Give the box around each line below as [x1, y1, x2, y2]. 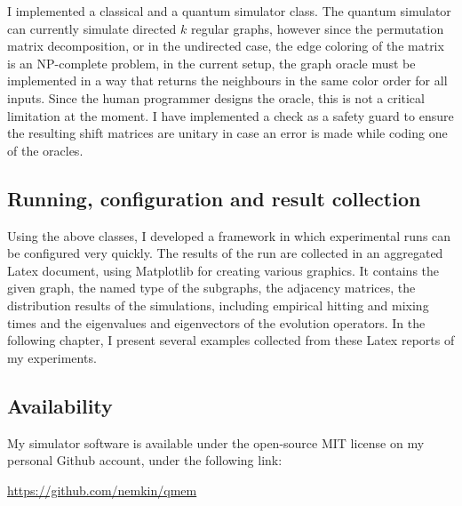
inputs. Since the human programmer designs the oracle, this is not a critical [7, 88, 425, 107]
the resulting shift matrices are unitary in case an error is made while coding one [7, 124, 448, 142]
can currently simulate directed [7, 19, 177, 37]
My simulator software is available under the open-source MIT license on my [7, 433, 425, 452]
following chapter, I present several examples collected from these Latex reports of [7, 331, 455, 349]
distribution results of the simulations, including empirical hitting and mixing [7, 295, 429, 314]
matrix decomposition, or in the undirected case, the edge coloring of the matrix [7, 36, 444, 55]
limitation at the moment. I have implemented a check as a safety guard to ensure [7, 106, 454, 124]
